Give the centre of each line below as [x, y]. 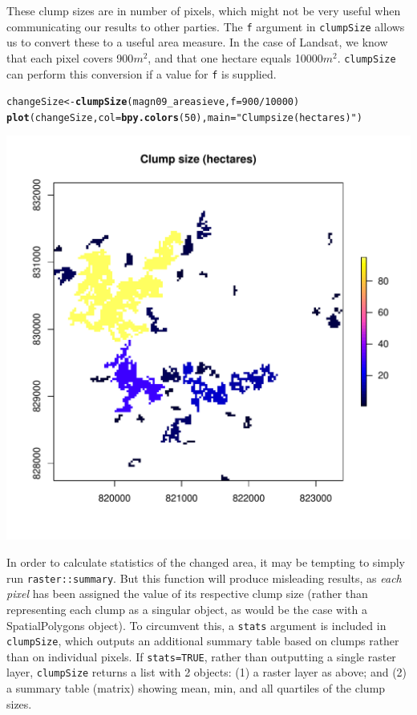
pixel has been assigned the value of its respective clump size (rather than [187, 594]
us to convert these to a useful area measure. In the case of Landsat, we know [197, 42]
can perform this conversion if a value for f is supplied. [142, 73]
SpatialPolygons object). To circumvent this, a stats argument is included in [196, 625]
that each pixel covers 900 [70, 57]
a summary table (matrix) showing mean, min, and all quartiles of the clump [196, 688]
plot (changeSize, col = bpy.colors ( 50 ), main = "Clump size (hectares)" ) [184, 117]
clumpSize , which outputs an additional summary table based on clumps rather [203, 641]
